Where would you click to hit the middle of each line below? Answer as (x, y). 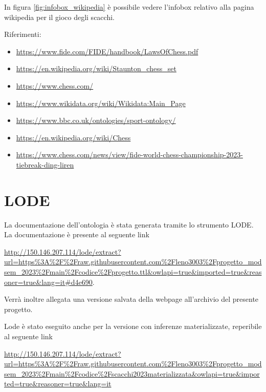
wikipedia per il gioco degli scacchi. (59, 17)
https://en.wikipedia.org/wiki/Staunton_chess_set (96, 68)
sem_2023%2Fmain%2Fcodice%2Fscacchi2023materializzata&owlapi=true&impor (132, 373)
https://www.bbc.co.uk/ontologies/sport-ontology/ (96, 120)
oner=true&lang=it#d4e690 (48, 282)
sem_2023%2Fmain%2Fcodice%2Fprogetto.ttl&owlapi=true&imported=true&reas (133, 272)
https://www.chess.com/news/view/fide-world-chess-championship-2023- (129, 154)
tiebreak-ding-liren (45, 164)
